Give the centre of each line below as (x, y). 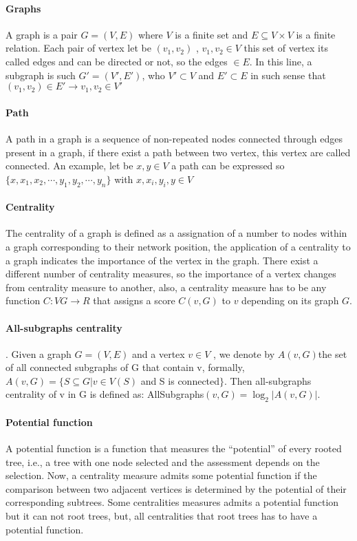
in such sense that (288, 75)
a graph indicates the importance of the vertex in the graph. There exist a (162, 260)
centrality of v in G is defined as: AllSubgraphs (105, 394)
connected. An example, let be (69, 166)
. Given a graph (39, 353)
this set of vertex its (286, 48)
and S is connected (180, 380)
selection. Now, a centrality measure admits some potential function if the (161, 475)
